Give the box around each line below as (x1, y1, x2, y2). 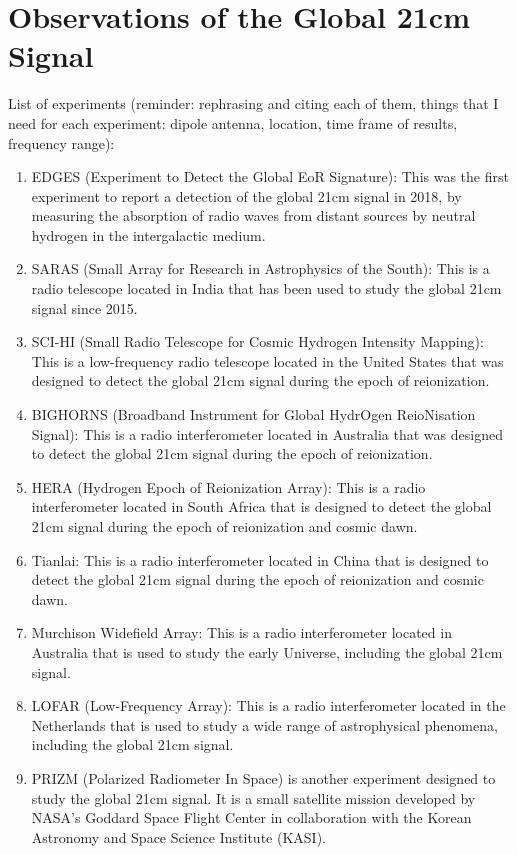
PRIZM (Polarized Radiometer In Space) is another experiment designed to (31, 767, 496, 788)
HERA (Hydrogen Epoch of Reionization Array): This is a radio (31, 476, 426, 497)
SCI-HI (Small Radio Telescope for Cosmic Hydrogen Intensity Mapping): (31, 331, 484, 352)
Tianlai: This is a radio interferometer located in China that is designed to (31, 549, 489, 570)
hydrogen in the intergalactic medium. (31, 224, 266, 245)
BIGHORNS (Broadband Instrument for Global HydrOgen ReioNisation (31, 404, 476, 425)
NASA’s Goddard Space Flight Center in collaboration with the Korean (31, 807, 472, 828)
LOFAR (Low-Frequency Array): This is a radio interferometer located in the (31, 695, 506, 716)
